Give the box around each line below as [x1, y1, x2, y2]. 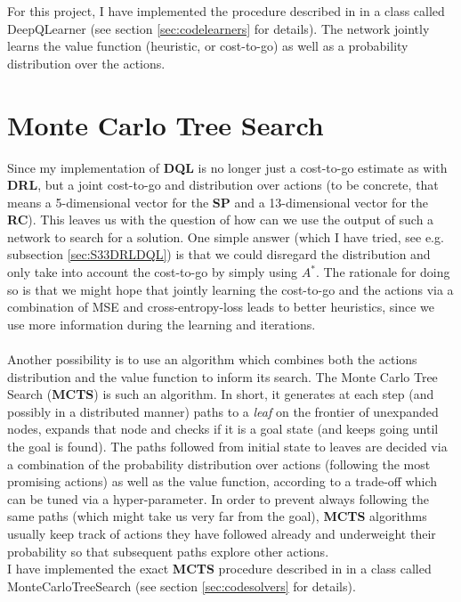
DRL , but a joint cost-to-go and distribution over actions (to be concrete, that [7, 175, 439, 194]
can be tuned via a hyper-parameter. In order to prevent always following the [7, 489, 429, 508]
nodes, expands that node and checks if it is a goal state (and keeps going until [7, 419, 439, 438]
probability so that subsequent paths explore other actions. [7, 541, 329, 560]
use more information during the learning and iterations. [7, 314, 316, 333]
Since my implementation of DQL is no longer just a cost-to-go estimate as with [7, 158, 448, 176]
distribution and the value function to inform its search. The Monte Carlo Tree [7, 367, 438, 386]
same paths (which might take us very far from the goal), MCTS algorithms [7, 507, 427, 525]
